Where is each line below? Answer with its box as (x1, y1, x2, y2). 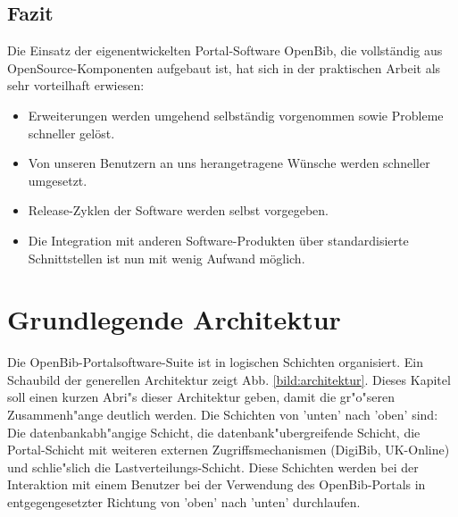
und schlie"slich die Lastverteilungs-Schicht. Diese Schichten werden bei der (7, 457, 419, 476)
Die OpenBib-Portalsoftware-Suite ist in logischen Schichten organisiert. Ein (7, 353, 423, 371)
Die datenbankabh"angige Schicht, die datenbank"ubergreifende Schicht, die (7, 422, 421, 441)
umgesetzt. (28, 171, 87, 189)
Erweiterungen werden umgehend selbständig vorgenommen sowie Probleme (28, 105, 444, 124)
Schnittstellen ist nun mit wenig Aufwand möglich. (28, 248, 305, 267)
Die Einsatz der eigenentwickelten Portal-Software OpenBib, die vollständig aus (7, 41, 443, 60)
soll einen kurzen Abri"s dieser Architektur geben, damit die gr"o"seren (7, 388, 395, 406)
